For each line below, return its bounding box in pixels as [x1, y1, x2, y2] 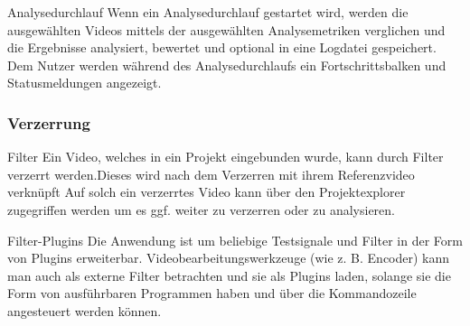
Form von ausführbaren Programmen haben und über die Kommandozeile [7, 284, 417, 303]
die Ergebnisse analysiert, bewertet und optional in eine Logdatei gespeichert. [7, 38, 437, 57]
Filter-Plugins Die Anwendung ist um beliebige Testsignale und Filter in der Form [7, 230, 463, 249]
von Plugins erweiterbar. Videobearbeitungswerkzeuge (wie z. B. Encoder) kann [7, 248, 450, 267]
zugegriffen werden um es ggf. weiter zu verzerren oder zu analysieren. [7, 200, 395, 219]
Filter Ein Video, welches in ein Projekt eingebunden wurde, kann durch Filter [7, 147, 444, 166]
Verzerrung [7, 111, 90, 134]
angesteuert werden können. [7, 301, 162, 320]
